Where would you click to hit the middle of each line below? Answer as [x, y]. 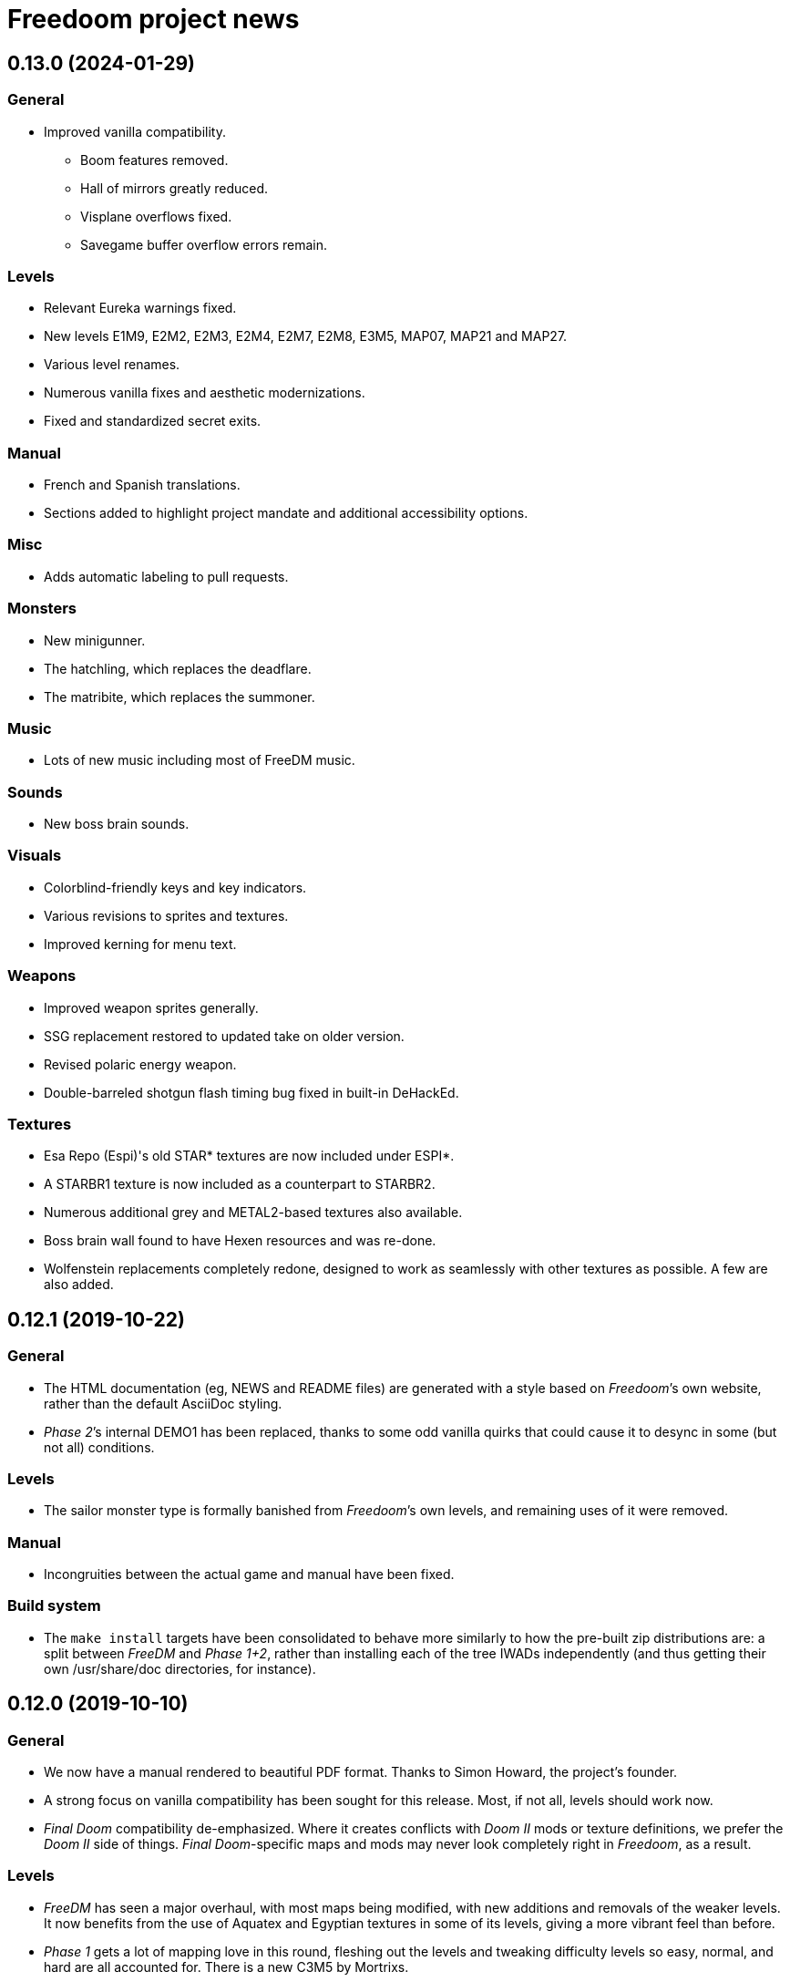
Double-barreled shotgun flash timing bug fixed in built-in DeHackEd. [251, 1092]
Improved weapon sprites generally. [151, 1007]
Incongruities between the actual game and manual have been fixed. [249, 1574]
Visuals [35, 856]
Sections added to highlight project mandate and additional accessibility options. [286, 513]
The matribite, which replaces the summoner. [180, 697]
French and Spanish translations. [142, 485]
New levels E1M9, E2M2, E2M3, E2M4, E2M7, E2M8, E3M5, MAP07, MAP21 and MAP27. [306, 336]
